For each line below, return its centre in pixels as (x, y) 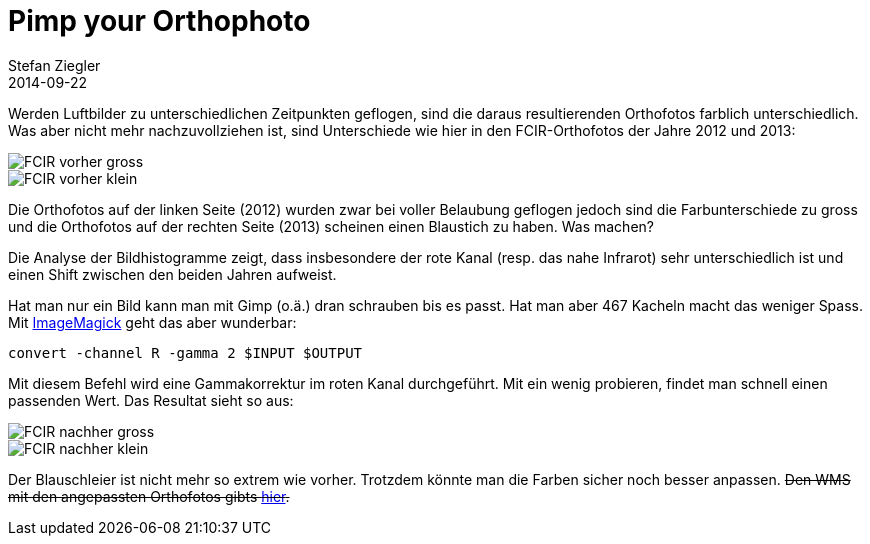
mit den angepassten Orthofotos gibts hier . (149, 496)
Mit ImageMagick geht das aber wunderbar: (152, 322)
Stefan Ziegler (54, 65)
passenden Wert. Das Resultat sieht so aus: (151, 400)
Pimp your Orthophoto (159, 21)
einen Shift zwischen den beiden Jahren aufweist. (172, 274)
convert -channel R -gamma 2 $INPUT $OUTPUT (185, 352)
